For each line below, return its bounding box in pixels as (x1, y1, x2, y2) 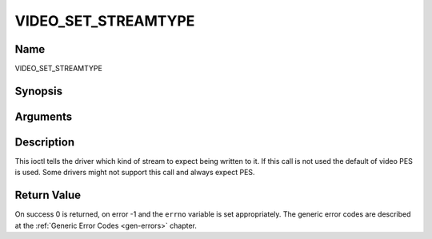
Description (14, 135, 75, 149)
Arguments (14, 110, 73, 123)
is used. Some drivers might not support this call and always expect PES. (14, 168, 255, 177)
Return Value (14, 189, 82, 202)
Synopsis (14, 84, 63, 98)
